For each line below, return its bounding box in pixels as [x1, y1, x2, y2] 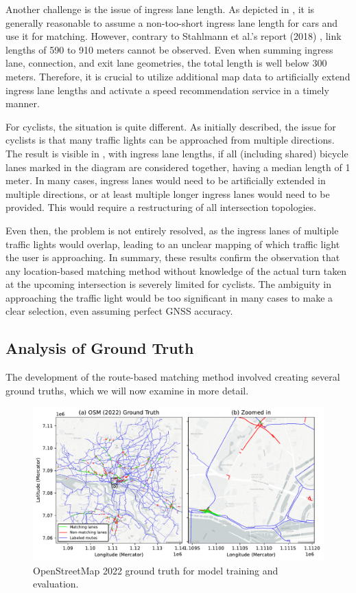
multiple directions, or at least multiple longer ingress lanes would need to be [5, 186, 330, 201]
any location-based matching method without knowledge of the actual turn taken [5, 263, 347, 278]
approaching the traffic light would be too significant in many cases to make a [5, 290, 333, 304]
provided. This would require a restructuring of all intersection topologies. [5, 200, 316, 214]
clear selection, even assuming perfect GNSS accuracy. [5, 304, 233, 318]
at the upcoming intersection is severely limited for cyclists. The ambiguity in [5, 277, 331, 291]
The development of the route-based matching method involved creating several [5, 370, 340, 384]
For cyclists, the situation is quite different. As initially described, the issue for [5, 119, 336, 133]
